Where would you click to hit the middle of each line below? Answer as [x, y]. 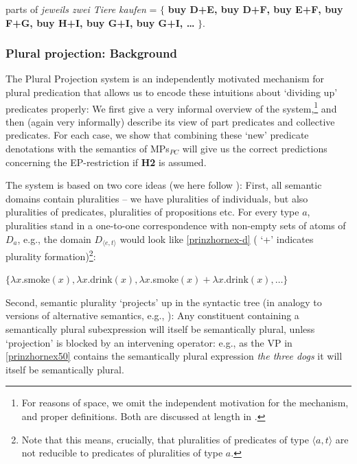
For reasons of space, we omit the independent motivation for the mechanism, [185, 403]
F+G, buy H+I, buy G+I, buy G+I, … [100, 22]
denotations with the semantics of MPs [88, 149]
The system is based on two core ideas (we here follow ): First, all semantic [164, 185]
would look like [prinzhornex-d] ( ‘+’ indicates [217, 239]
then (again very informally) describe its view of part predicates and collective [170, 121]
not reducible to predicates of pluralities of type [122, 453]
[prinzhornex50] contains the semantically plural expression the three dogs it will [174, 356]
